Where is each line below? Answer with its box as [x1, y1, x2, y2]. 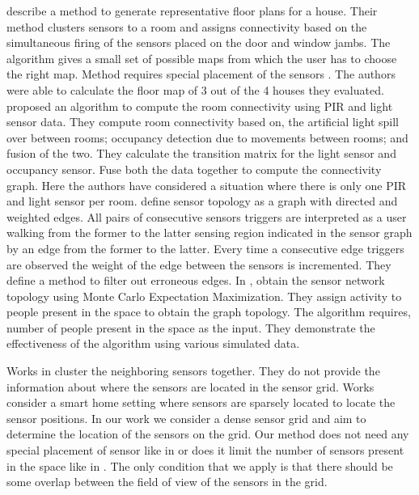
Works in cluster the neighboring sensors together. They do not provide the [6, 362, 380, 379]
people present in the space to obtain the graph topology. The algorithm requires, [6, 303, 411, 320]
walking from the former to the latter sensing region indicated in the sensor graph [6, 224, 413, 241]
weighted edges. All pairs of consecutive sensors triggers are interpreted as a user [6, 208, 407, 225]
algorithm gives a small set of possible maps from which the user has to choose [6, 49, 397, 66]
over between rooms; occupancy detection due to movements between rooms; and [6, 129, 408, 146]
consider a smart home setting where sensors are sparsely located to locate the [6, 394, 396, 411]
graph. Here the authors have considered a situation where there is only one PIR [6, 176, 407, 193]
